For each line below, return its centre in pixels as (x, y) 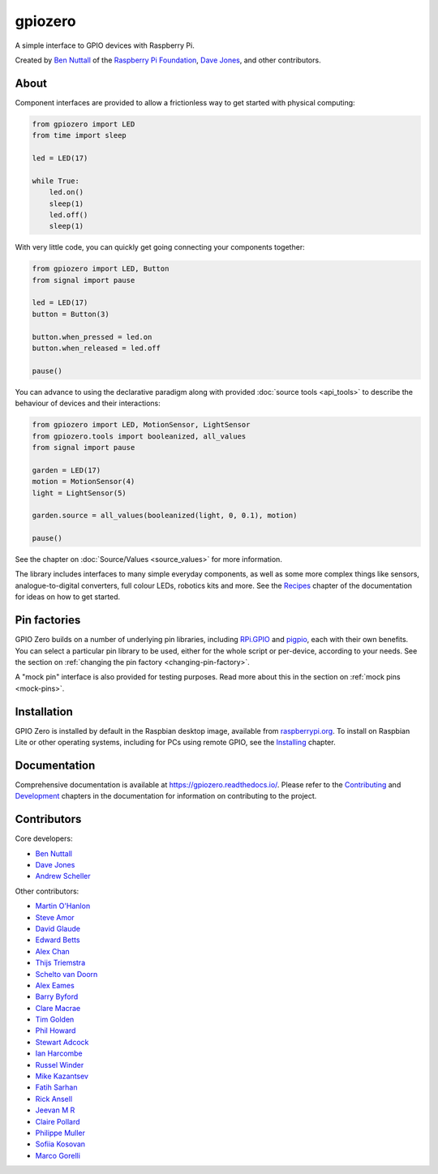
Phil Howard (56, 1030)
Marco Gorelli (58, 1155)
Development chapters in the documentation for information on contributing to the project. (166, 796)
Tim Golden (55, 1020)
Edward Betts (58, 940)
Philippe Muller (60, 1133)
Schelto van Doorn (67, 974)
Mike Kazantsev (62, 1076)
